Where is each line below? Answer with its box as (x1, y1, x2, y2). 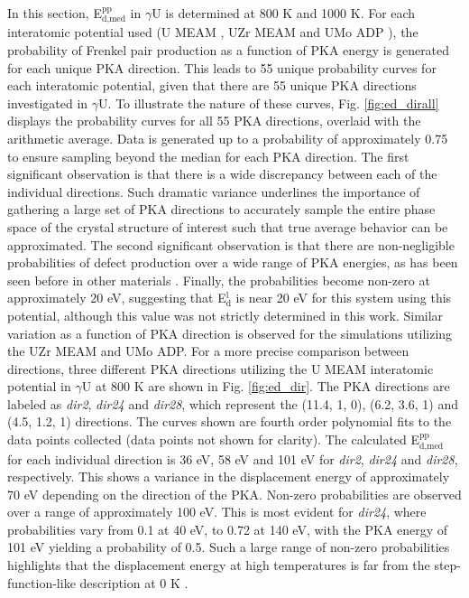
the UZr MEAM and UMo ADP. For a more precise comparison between (7, 341, 409, 360)
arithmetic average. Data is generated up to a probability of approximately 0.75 (7, 128, 448, 147)
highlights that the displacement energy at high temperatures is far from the (7, 556, 430, 575)
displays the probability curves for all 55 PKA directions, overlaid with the (7, 111, 421, 130)
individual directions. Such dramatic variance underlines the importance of (7, 182, 420, 201)
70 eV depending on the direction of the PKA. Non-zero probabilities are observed (7, 484, 462, 503)
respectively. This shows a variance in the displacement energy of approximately (7, 467, 450, 486)
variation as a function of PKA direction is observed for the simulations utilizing (7, 323, 453, 342)
